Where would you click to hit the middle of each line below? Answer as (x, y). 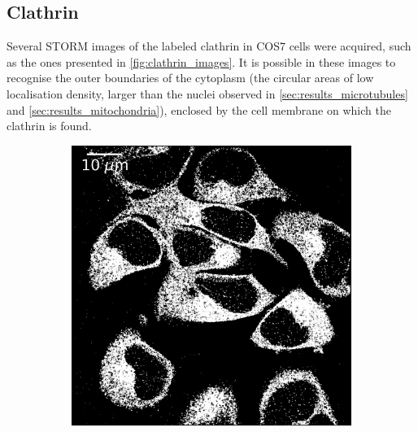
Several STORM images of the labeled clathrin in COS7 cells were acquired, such (209, 46)
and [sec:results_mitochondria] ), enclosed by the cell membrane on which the (199, 109)
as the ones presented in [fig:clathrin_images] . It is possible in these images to (201, 61)
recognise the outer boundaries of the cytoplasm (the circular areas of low (190, 78)
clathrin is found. (49, 126)
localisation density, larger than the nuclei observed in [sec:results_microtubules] (207, 93)
